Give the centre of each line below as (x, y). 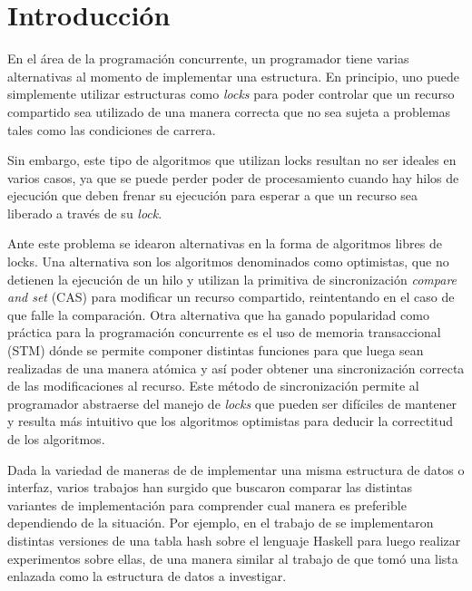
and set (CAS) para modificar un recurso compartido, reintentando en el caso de (231, 297)
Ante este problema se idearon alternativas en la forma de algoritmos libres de (225, 243)
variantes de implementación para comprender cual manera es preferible (207, 504)
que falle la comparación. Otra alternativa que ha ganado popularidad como (218, 314)
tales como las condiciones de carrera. (112, 129)
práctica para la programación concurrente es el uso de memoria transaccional (224, 332)
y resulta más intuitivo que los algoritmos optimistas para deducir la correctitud (231, 421)
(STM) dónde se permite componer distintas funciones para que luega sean (216, 350)
